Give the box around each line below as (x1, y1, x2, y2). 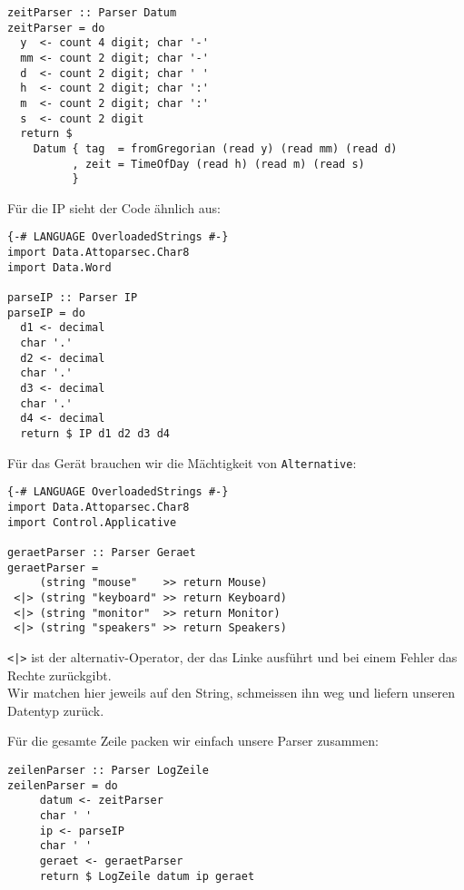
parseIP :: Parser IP (7, 291, 138, 305)
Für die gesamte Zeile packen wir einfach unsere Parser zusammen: (7, 731, 379, 750)
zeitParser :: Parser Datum (7, 6, 177, 19)
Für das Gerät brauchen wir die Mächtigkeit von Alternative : (7, 453, 357, 472)
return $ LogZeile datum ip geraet (39, 869, 255, 883)
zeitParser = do (7, 21, 105, 34)
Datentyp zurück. (7, 700, 104, 719)
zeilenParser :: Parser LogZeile (7, 763, 209, 777)
